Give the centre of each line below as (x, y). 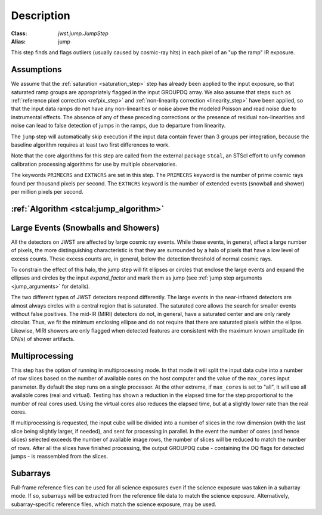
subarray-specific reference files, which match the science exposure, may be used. (114, 504)
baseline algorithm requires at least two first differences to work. (90, 145)
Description (41, 15)
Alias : (18, 41)
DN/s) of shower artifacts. (43, 339)
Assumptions (36, 69)
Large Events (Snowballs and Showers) (85, 227)
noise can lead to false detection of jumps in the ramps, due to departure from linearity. (118, 126)
